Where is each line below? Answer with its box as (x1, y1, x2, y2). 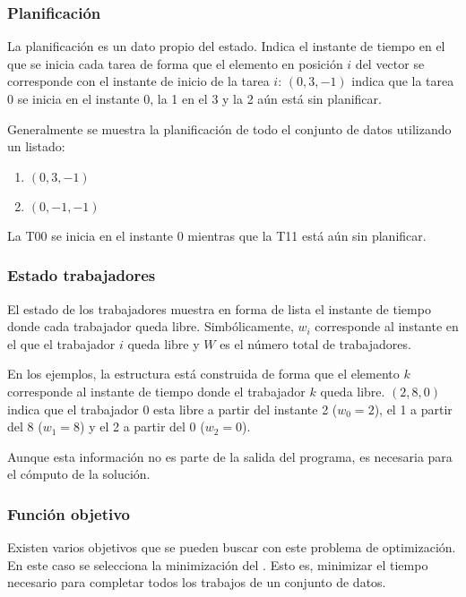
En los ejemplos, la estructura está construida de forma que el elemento (7, 364, 400, 383)
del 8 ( (7, 417, 43, 436)
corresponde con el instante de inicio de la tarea (7, 72, 270, 90)
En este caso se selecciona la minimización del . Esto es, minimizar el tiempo (7, 555, 428, 574)
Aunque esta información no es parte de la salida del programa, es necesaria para (7, 447, 453, 465)
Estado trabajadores (7, 264, 156, 286)
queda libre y (127, 334, 200, 353)
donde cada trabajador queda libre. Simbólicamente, (7, 317, 294, 336)
